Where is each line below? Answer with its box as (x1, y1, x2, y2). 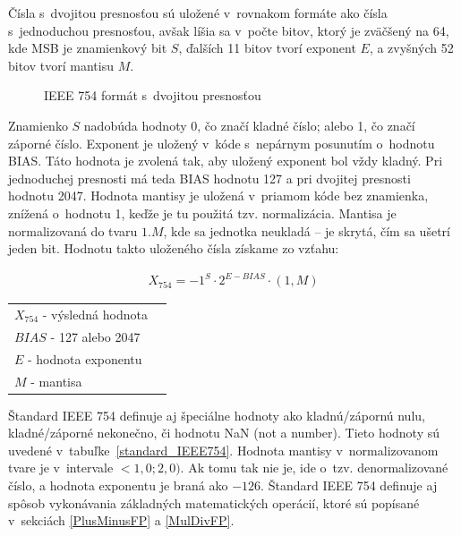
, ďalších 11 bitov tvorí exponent (178, 38, 356, 57)
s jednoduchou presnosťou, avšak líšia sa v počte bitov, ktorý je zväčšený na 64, (8, 21, 449, 39)
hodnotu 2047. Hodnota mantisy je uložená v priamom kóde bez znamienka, (8, 186, 429, 205)
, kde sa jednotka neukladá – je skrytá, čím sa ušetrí (163, 221, 450, 240)
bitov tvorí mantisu (8, 55, 114, 74)
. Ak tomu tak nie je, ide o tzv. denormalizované (180, 458, 448, 477)
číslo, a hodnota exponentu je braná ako (8, 476, 228, 494)
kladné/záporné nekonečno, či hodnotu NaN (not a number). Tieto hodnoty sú (8, 423, 440, 442)
